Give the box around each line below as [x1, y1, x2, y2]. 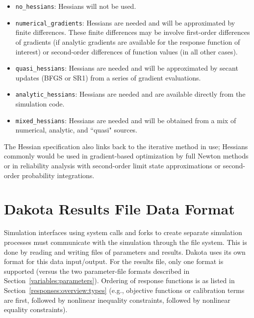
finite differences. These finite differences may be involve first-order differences [15, 27, 250, 37]
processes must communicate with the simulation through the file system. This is [4, 237, 247, 247]
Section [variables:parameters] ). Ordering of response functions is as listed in [4, 275, 235, 286]
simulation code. [15, 99, 65, 108]
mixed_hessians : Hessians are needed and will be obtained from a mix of [15, 115, 236, 125]
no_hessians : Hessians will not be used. [15, 1, 136, 11]
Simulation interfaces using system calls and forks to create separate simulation [4, 227, 242, 238]
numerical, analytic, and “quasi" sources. [15, 125, 138, 135]
